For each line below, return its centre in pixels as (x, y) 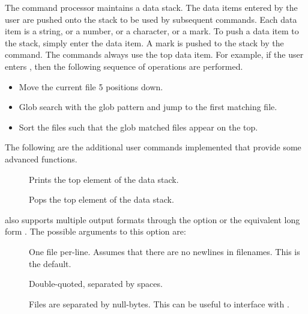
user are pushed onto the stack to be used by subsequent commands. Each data (151, 19)
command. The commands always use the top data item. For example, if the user (154, 54)
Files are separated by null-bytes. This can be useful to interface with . (159, 303)
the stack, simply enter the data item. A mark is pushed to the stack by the (144, 42)
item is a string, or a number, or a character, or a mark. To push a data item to (152, 31)
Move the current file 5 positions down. (91, 86)
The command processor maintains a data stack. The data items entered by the (151, 7)
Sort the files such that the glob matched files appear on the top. (138, 127)
